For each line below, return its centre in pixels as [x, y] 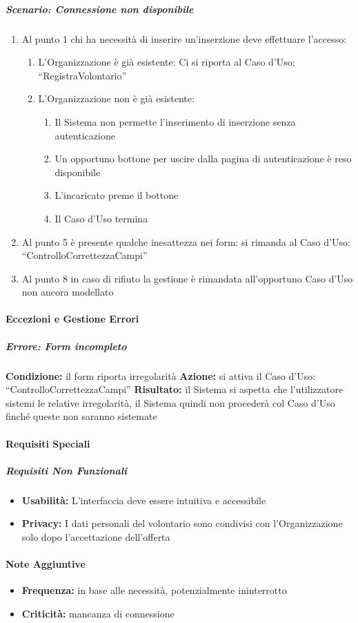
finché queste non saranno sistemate [81, 416]
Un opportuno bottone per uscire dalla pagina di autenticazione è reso [203, 159]
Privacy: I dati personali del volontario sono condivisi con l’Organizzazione [182, 523]
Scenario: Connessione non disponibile [100, 9]
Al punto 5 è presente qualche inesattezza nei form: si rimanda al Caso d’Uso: [186, 241]
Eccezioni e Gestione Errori [72, 319]
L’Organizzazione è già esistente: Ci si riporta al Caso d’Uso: [167, 62]
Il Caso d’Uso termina [101, 218]
